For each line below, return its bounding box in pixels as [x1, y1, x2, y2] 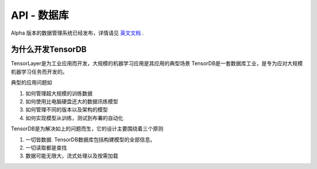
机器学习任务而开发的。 [11, 68, 68, 75]
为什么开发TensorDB [11, 45, 87, 55]
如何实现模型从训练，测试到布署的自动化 [25, 114, 123, 121]
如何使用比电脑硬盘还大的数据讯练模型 [25, 98, 119, 105]
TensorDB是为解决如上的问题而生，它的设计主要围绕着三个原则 [11, 125, 164, 132]
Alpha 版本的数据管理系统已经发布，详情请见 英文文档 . [11, 29, 144, 36]
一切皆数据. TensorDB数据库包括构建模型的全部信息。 [25, 136, 156, 143]
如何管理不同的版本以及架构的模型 [25, 106, 108, 113]
